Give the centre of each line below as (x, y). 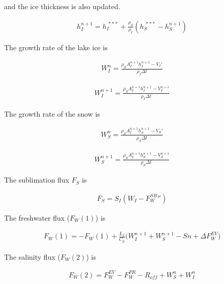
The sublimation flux (37, 180)
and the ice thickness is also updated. (62, 6)
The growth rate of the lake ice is (56, 47)
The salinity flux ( (32, 256)
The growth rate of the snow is (52, 113)
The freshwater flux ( (37, 218)
